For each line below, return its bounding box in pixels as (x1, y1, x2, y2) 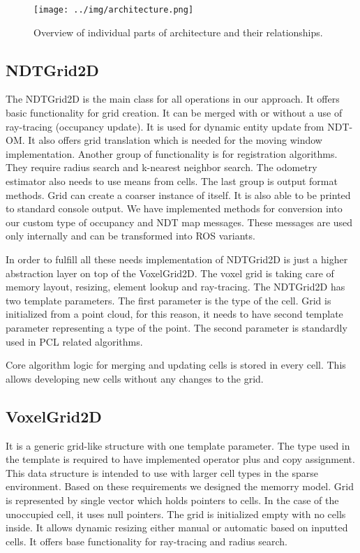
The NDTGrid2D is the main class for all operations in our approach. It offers (6, 91, 340, 106)
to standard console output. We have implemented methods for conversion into (6, 201, 343, 216)
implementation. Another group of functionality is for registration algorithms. (6, 146, 338, 161)
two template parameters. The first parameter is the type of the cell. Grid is (6, 293, 331, 307)
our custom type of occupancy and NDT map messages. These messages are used (6, 214, 353, 229)
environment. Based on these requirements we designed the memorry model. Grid (6, 479, 354, 494)
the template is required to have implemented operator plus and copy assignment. (6, 452, 355, 466)
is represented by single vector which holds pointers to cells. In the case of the (6, 492, 339, 507)
